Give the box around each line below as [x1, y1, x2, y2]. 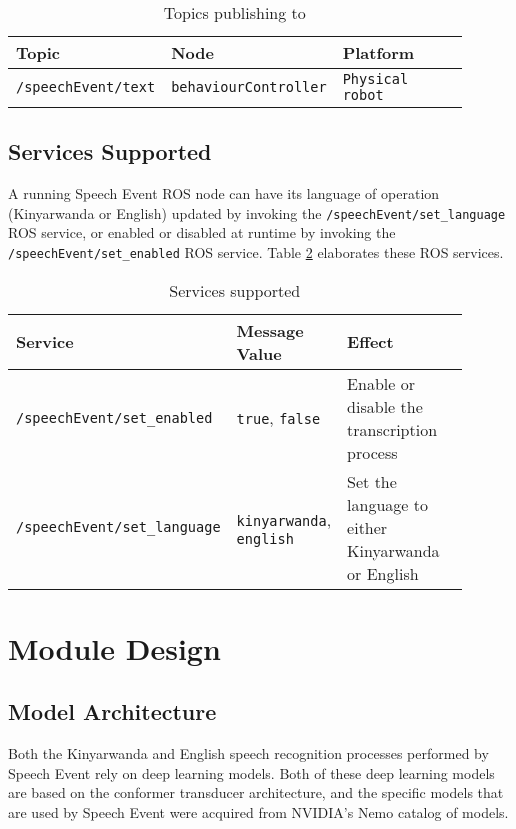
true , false [236, 406, 321, 430]
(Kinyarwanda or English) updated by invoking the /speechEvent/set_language [8, 202, 506, 223]
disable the [347, 394, 423, 418]
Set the [347, 469, 397, 493]
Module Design [8, 627, 221, 668]
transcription [347, 417, 438, 441]
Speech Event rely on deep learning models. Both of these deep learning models [8, 762, 495, 783]
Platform [342, 41, 415, 64]
